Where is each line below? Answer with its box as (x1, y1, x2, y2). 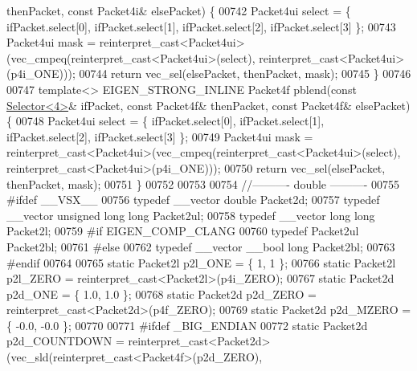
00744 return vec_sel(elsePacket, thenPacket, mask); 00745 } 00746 (79, 65, 411, 82)
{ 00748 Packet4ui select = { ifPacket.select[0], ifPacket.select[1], (6, 112, 325, 129)
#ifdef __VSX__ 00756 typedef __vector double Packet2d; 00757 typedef (6, 191, 380, 208)
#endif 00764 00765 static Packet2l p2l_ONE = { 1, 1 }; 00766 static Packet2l (6, 254, 396, 271)
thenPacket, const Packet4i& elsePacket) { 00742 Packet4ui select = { (6, 2, 351, 18)
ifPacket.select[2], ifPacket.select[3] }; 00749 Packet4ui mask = (6, 128, 313, 145)
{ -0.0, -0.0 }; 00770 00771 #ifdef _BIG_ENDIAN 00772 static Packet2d (6, 316, 368, 333)
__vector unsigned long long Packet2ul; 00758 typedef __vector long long (6, 206, 375, 223)
